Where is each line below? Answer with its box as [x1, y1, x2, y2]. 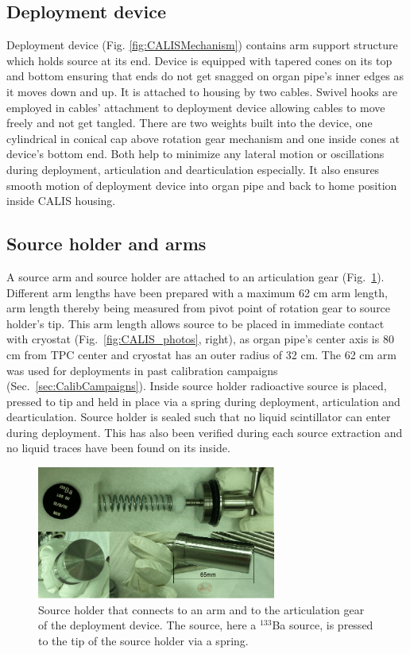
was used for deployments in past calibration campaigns [6, 362, 278, 378]
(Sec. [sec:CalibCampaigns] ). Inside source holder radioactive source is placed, [6, 377, 387, 394]
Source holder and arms [6, 231, 207, 256]
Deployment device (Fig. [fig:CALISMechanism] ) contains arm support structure [6, 37, 398, 53]
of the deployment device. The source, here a [38, 617, 257, 633]
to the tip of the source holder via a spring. [38, 632, 249, 648]
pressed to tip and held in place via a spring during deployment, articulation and [6, 393, 400, 409]
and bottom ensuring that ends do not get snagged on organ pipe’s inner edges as [6, 68, 404, 84]
